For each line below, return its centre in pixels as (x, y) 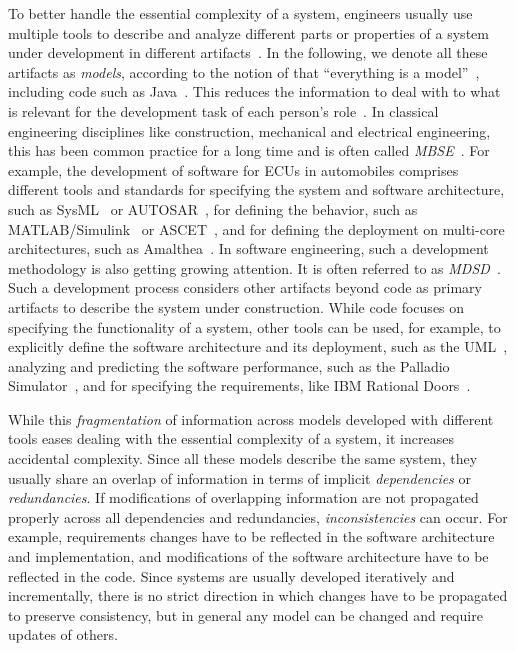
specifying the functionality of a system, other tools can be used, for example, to (254, 326)
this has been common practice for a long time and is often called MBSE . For (249, 150)
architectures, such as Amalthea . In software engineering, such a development (248, 248)
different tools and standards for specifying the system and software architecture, (256, 189)
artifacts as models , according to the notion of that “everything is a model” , (244, 71)
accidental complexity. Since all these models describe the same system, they (243, 458)
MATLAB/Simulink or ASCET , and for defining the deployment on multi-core (256, 228)
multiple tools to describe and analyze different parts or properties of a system (248, 32)
